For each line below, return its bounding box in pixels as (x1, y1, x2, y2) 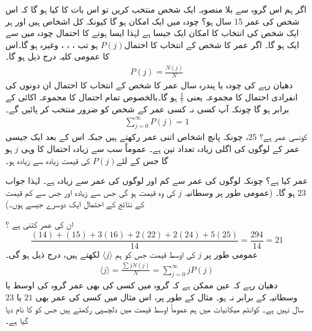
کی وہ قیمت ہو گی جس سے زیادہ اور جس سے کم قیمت (5, 186, 176, 198)
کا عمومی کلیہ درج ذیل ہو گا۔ (5, 50, 109, 62)
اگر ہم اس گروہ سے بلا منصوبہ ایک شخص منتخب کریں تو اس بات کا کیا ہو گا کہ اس (5, 3, 307, 15)
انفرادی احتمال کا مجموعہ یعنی (186, 90, 298, 103)
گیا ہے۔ (5, 314, 28, 327)
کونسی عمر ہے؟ (259, 130, 307, 143)
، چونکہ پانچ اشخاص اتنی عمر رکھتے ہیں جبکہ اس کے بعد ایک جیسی (5, 130, 248, 143)
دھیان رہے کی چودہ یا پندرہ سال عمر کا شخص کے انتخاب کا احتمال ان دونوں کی (5, 79, 293, 91)
